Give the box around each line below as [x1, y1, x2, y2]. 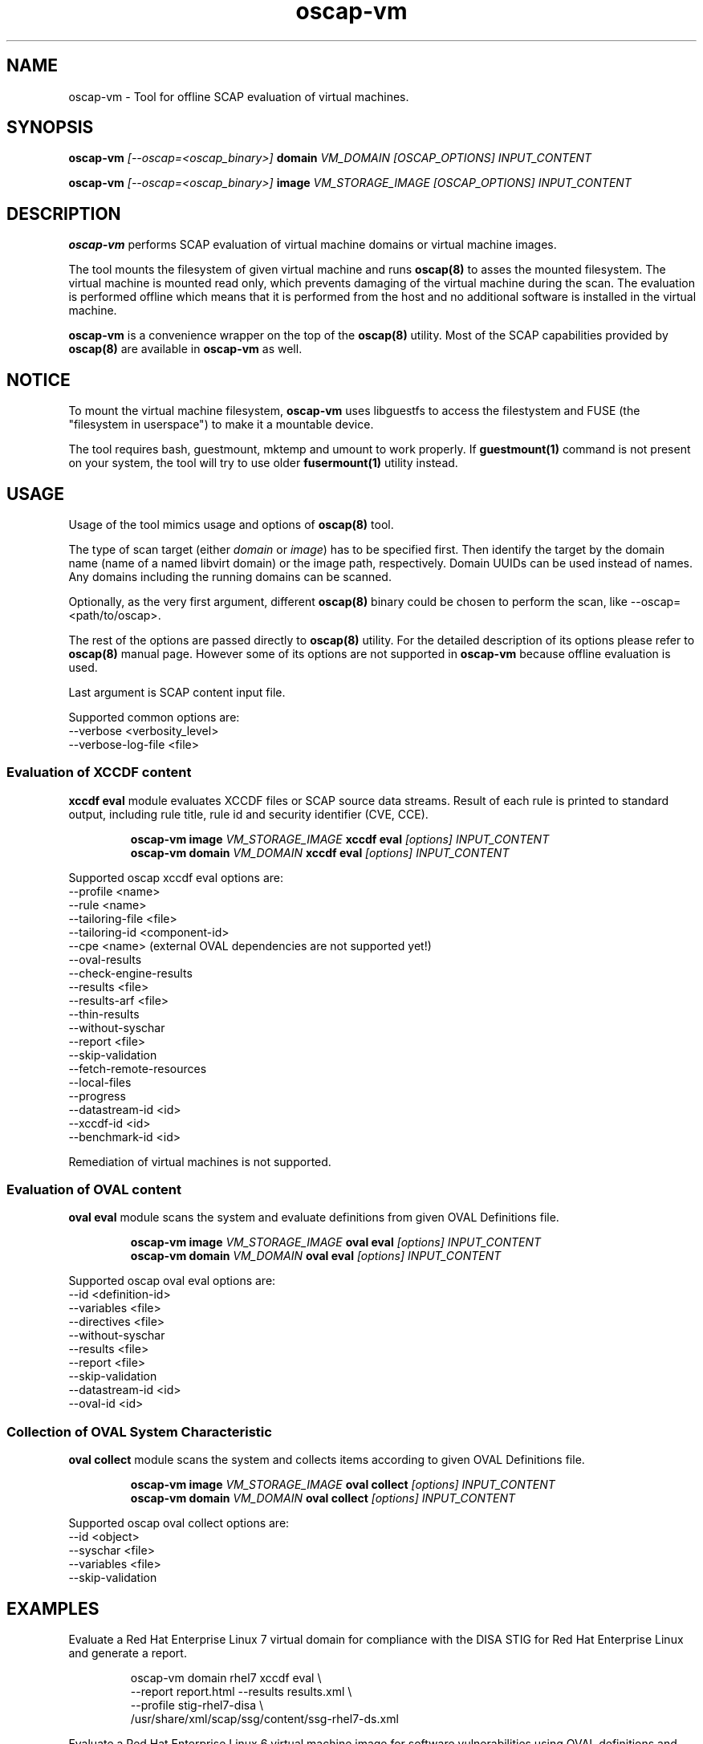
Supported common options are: [68, 709, 240, 724]
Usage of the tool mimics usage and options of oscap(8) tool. [68, 517, 394, 531]
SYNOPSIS [6, 117, 94, 138]
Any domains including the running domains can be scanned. [68, 569, 392, 583]
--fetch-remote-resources [68, 1061, 207, 1075]
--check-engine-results [68, 966, 193, 980]
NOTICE [6, 369, 71, 390]
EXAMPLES [6, 1598, 100, 1619]
